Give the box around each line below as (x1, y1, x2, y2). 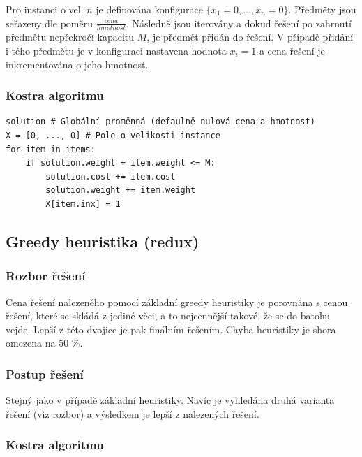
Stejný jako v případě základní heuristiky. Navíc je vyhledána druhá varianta (6, 393, 335, 407)
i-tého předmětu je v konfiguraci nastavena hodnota (6, 43, 227, 58)
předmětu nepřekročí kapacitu (6, 29, 135, 44)
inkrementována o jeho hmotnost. (6, 57, 149, 71)
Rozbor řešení (6, 267, 86, 284)
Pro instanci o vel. (6, 2, 84, 16)
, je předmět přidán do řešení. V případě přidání (146, 29, 354, 44)
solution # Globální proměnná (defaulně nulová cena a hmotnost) (6, 117, 315, 127)
